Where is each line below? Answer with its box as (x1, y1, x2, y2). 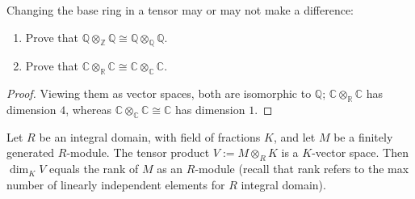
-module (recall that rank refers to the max (195, 160, 409, 177)
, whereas (65, 100, 112, 117)
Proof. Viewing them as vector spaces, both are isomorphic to (6, 85, 312, 102)
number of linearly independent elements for (6, 176, 225, 193)
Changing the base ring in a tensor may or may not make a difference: (6, 2, 354, 18)
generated (6, 144, 55, 161)
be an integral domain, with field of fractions (39, 128, 261, 145)
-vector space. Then (312, 144, 409, 161)
